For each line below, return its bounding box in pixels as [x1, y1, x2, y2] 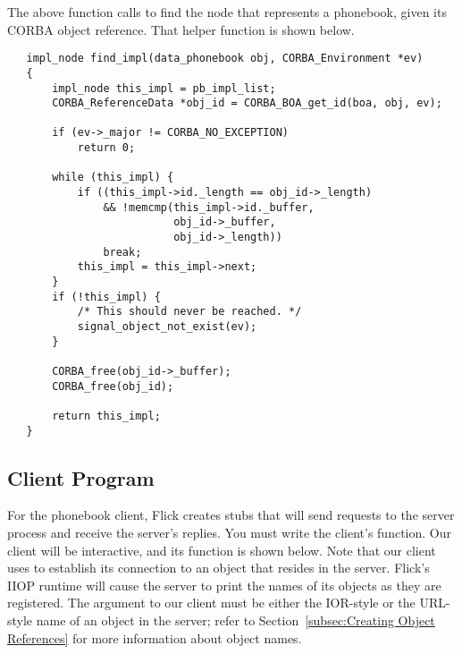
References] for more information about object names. [7, 628, 302, 647]
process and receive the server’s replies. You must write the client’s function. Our [7, 523, 451, 542]
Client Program [7, 463, 155, 491]
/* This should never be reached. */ [77, 305, 302, 319]
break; [103, 245, 142, 259]
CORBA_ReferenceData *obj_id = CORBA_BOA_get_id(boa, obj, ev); [52, 97, 442, 110]
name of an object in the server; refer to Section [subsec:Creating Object [36, 611, 435, 630]
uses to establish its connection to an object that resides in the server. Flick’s [7, 558, 430, 577]
